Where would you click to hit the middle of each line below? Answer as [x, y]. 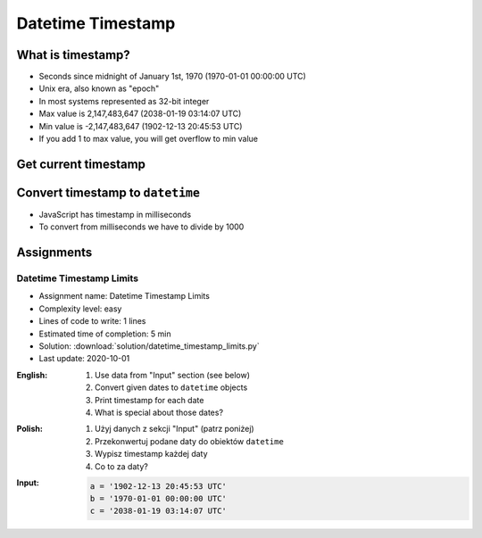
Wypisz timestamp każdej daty [152, 454]
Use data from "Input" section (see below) [172, 375]
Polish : [30, 429]
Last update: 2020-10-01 [84, 359]
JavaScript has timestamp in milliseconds [115, 214]
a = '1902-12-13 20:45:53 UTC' [158, 486]
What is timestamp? [74, 55]
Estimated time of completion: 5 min [105, 334]
